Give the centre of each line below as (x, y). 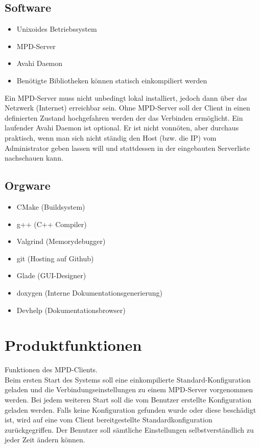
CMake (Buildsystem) (51, 206)
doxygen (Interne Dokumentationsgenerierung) (89, 292)
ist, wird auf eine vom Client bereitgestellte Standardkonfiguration (109, 420)
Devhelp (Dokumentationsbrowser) (71, 310)
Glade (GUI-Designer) (51, 275)
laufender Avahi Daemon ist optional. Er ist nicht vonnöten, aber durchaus (122, 128)
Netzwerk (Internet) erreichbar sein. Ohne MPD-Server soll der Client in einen (127, 108)
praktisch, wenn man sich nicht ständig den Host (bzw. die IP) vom (111, 137)
